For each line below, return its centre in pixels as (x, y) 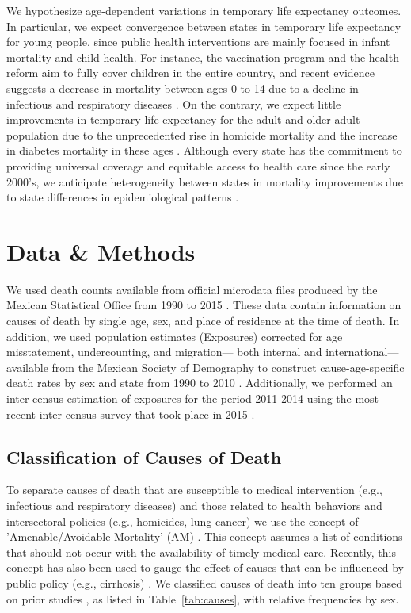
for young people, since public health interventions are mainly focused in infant (198, 42)
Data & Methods (101, 251)
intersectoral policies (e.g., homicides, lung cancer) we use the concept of (183, 521)
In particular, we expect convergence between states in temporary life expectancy (204, 26)
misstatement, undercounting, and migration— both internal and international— (203, 352)
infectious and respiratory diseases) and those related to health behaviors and (194, 505)
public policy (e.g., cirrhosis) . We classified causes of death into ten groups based (205, 582)
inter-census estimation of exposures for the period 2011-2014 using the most (193, 398)
